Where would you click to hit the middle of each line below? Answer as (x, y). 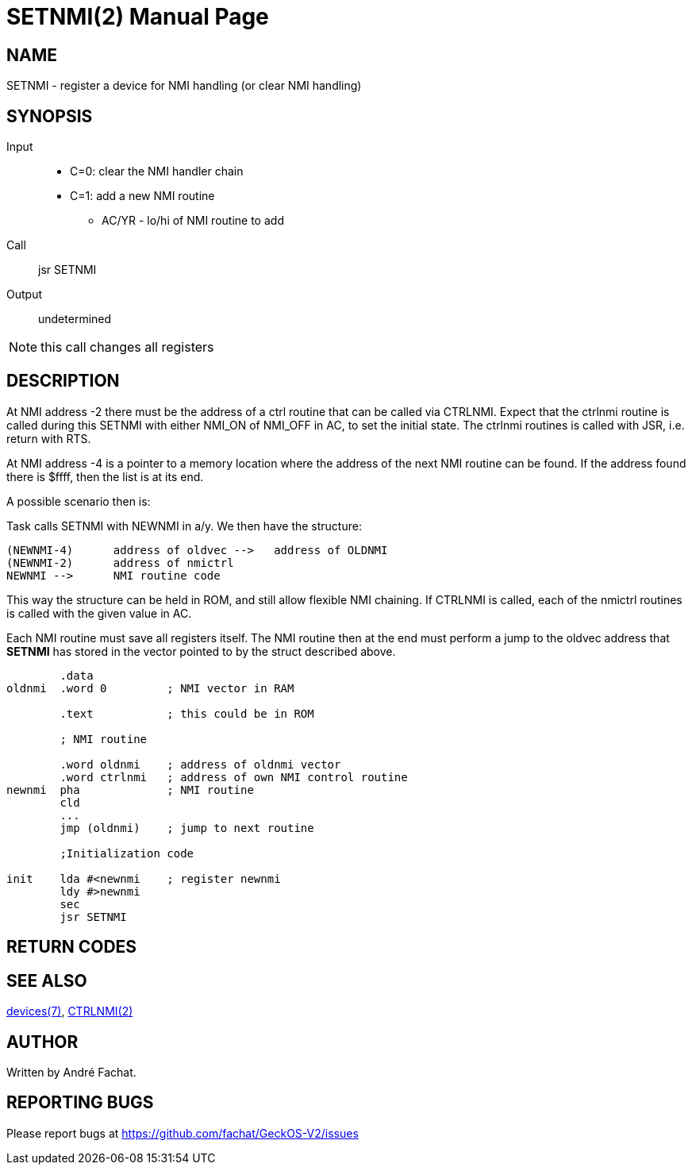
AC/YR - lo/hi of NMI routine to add (193, 221)
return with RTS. (49, 438)
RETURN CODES (72, 947)
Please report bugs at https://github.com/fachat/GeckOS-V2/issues (183, 1133)
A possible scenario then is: (79, 501)
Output (24, 295)
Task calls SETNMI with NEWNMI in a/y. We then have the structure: (184, 526)
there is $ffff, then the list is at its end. (105, 476)
